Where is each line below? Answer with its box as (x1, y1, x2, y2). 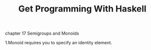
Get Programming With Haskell (18, 3, 147, 14)
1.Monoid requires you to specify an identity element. (5, 40, 112, 46)
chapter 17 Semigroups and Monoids (5, 30, 79, 37)
